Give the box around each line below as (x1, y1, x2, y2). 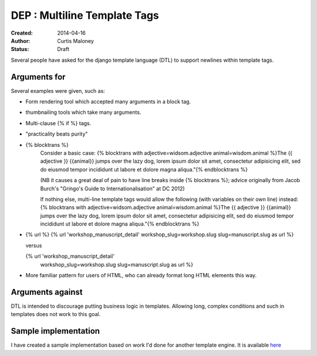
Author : (11, 37, 31, 44)
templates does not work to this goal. (11, 311, 101, 318)
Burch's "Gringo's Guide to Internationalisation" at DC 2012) (40, 185, 185, 192)
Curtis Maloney (57, 37, 94, 44)
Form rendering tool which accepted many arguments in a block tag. (25, 98, 191, 105)
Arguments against (11, 287, 83, 297)
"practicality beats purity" (25, 130, 88, 137)
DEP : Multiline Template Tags (11, 9, 160, 22)
